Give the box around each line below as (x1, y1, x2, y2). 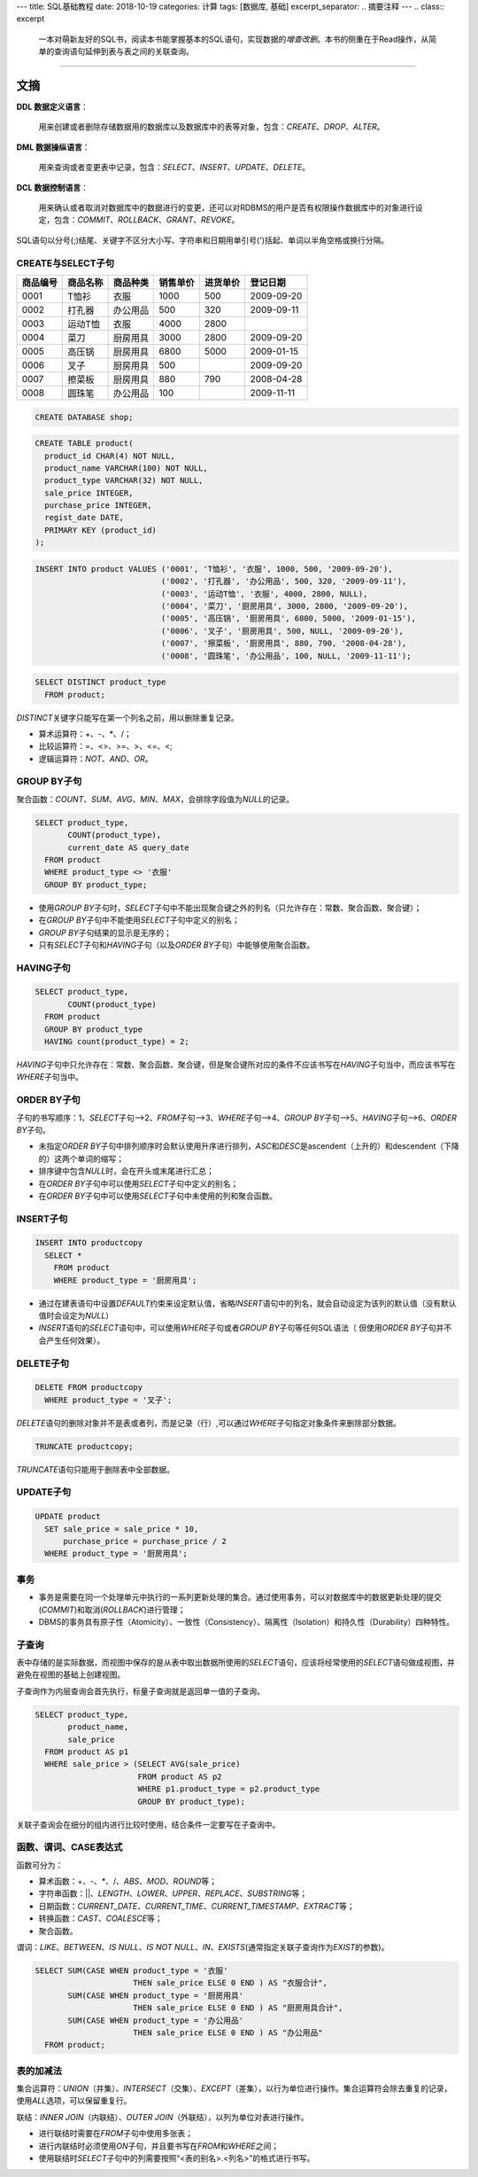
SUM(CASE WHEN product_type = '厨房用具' (67, 1990, 243, 2001)
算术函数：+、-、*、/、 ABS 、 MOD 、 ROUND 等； (38, 1876, 217, 1887)
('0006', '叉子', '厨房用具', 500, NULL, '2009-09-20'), (160, 626, 405, 636)
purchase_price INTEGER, (44, 501, 152, 511)
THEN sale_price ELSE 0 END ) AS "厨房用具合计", (133, 2003, 343, 2013)
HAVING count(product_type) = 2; (44, 1037, 189, 1047)
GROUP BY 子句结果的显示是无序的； (38, 927, 173, 938)
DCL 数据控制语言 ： (16, 182, 89, 192)
